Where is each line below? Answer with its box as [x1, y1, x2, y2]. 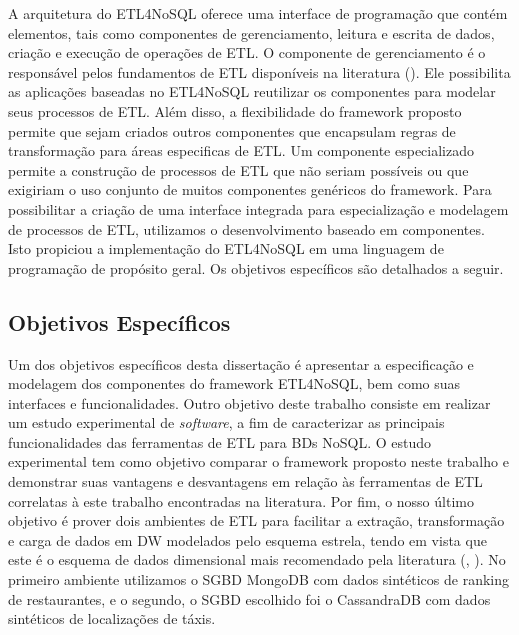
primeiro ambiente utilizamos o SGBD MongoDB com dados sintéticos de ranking [8, 569, 510, 590]
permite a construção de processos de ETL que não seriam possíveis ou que [8, 159, 469, 180]
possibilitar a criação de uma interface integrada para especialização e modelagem [8, 198, 509, 219]
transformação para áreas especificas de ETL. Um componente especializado [8, 140, 474, 161]
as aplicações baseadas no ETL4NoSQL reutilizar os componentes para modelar [8, 81, 496, 102]
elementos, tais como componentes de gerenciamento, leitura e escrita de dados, [8, 22, 495, 43]
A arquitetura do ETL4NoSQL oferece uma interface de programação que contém [8, 3, 508, 23]
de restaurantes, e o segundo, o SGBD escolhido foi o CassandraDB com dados [8, 588, 491, 609]
